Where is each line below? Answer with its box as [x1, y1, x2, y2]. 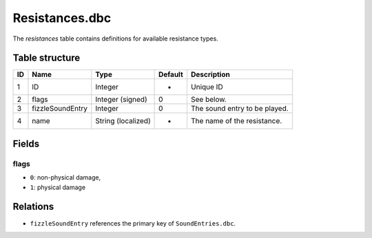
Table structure [12, 52, 81, 64]
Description [190, 69, 230, 79]
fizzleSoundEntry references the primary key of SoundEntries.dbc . [30, 219, 236, 227]
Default [158, 69, 184, 79]
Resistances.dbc [12, 10, 112, 25]
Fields [12, 138, 40, 149]
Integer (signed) [95, 95, 147, 105]
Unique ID [190, 83, 223, 92]
